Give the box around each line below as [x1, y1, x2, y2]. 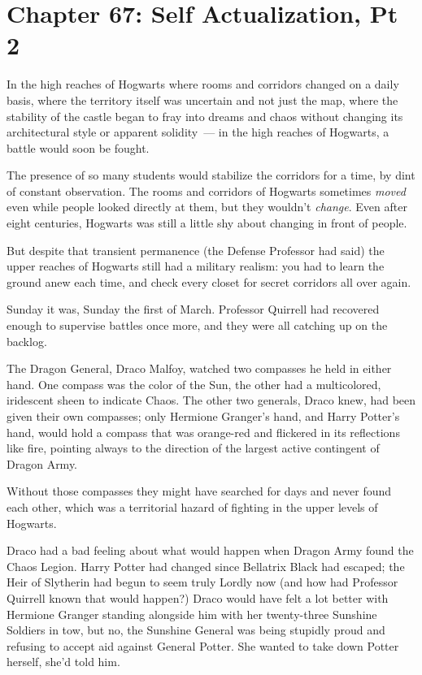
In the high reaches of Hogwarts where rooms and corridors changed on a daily [7, 76, 399, 93]
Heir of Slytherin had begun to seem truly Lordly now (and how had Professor [7, 573, 398, 591]
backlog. [7, 332, 47, 349]
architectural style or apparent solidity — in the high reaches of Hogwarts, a [7, 123, 389, 141]
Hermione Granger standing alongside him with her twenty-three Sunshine [7, 605, 377, 622]
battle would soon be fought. [7, 139, 150, 156]
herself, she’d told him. [7, 653, 120, 670]
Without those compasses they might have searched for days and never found [7, 482, 392, 500]
